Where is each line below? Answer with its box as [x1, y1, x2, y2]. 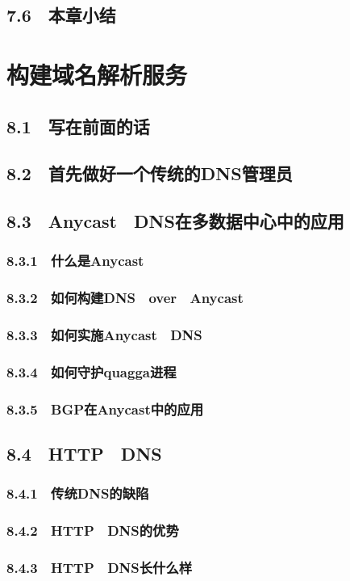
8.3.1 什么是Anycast [6, 251, 144, 271]
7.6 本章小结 [6, 2, 116, 27]
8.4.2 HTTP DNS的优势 [6, 520, 179, 541]
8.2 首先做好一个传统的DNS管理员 [6, 161, 293, 186]
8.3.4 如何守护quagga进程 [6, 361, 177, 381]
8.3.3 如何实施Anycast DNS [6, 325, 202, 345]
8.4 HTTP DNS [6, 441, 162, 466]
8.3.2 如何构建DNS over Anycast [6, 288, 244, 308]
